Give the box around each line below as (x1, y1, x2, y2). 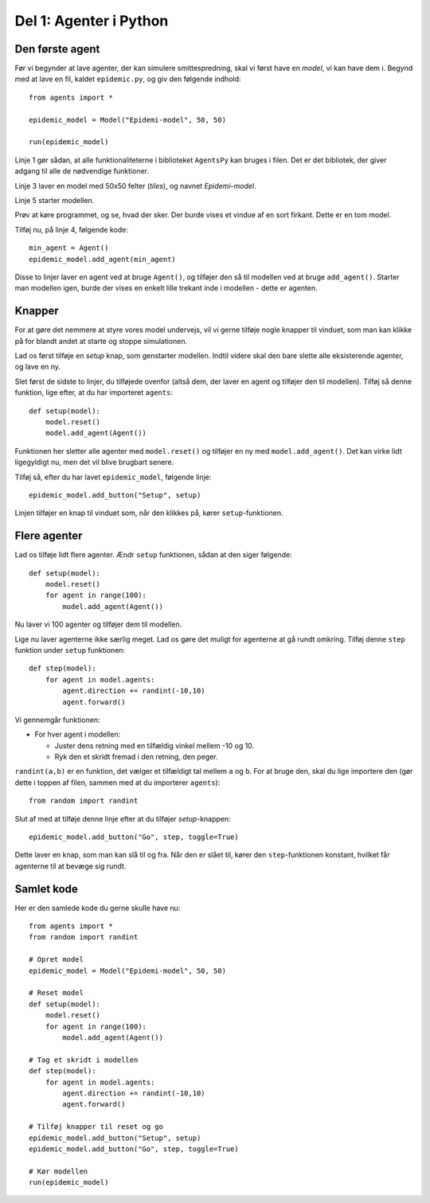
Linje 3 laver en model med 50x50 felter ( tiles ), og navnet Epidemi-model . (14, 181, 256, 190)
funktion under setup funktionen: (14, 645, 126, 654)
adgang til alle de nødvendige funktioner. (14, 166, 150, 176)
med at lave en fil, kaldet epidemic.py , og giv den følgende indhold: (14, 74, 242, 84)
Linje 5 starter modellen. (14, 195, 95, 205)
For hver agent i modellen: (34, 729, 121, 740)
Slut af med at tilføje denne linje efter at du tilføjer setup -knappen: (14, 814, 231, 823)
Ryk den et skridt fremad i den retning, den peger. (54, 752, 218, 762)
